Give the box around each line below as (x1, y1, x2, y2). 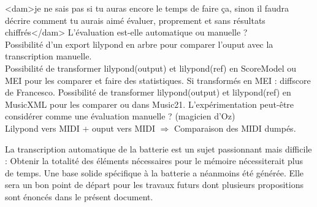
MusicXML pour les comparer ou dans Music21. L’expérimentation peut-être (5, 97, 294, 110)
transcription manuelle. (5, 50, 92, 62)
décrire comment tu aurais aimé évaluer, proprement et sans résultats (5, 13, 265, 26)
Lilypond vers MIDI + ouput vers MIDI (5, 121, 156, 134)
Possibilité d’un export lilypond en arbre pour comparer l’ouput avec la (5, 37, 273, 50)
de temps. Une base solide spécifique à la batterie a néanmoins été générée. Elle (5, 166, 304, 179)
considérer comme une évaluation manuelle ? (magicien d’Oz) (5, 110, 235, 122)
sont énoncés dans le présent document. (5, 190, 153, 203)
